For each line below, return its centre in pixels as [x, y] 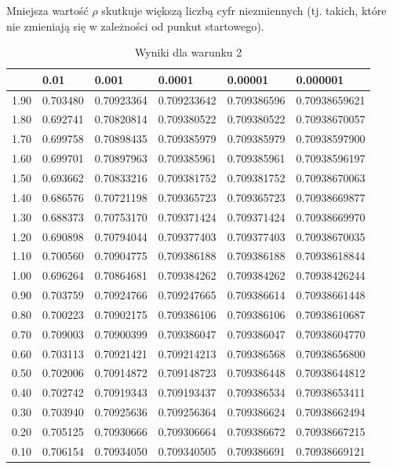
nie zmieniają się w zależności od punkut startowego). [135, 26]
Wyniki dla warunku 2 [189, 52]
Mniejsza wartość [47, 10]
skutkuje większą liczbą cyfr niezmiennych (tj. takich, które [244, 10]
